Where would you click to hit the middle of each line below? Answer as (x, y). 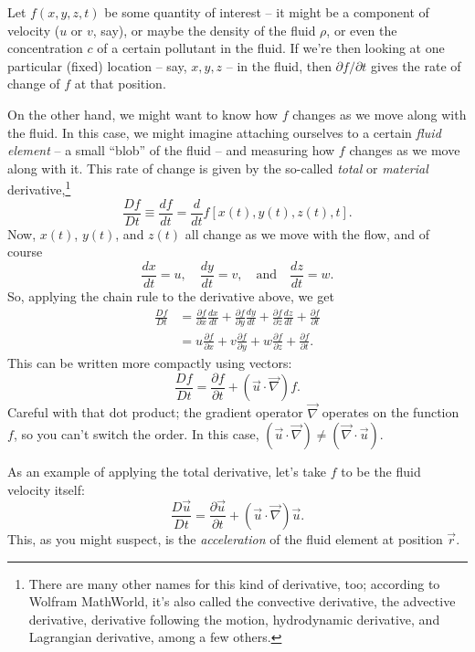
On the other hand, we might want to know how (142, 114)
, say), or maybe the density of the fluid (204, 30)
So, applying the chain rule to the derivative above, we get (171, 295)
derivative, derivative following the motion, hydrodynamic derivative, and (234, 619)
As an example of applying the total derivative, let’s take (167, 472)
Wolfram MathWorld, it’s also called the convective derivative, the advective (242, 601)
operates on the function (391, 412)
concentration (45, 48)
